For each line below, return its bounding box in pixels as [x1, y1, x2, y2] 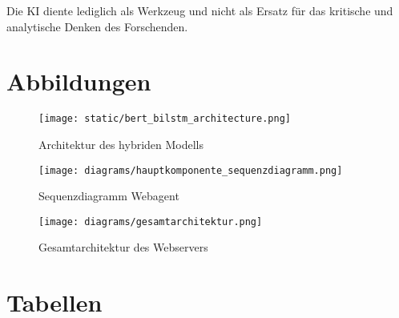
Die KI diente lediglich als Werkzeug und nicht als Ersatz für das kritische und [6, 2, 393, 18]
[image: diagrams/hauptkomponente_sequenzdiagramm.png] [38, 164, 343, 176]
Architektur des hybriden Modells [38, 135, 204, 152]
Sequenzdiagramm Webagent [38, 187, 179, 204]
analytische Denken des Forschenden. [6, 18, 188, 34]
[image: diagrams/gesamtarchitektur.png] [38, 215, 263, 227]
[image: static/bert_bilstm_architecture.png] [38, 113, 291, 125]
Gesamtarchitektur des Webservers [38, 239, 208, 256]
